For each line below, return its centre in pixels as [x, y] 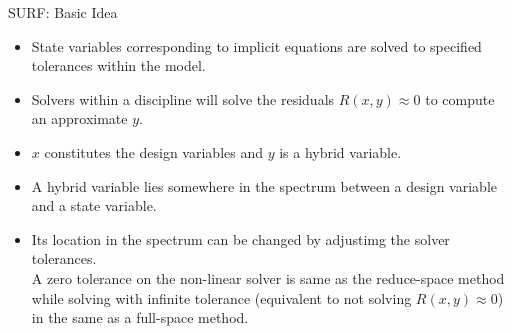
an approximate [79, 118]
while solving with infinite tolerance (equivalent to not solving [221, 297]
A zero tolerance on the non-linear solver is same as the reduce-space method [268, 277]
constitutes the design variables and [153, 151]
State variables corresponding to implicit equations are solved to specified [256, 45]
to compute [460, 98]
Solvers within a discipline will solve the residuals [183, 98]
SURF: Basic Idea [63, 12]
